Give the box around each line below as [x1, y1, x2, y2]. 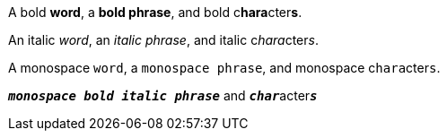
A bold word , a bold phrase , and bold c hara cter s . [8, 4, 302, 20]
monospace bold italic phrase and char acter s [8, 88, 318, 103]
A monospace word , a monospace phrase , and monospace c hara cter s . [8, 60, 441, 75]
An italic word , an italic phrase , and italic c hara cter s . [8, 32, 319, 47]
